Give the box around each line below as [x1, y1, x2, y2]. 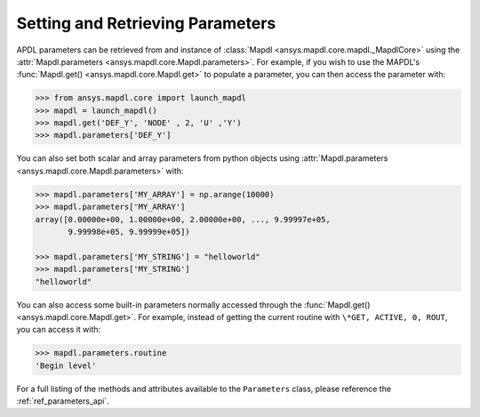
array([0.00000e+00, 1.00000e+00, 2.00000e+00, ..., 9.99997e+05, [35, 214, 331, 224]
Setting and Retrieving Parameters [16, 13, 276, 33]
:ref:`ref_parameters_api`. [16, 396, 110, 406]
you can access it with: [16, 325, 101, 335]
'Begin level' [35, 360, 97, 371]
